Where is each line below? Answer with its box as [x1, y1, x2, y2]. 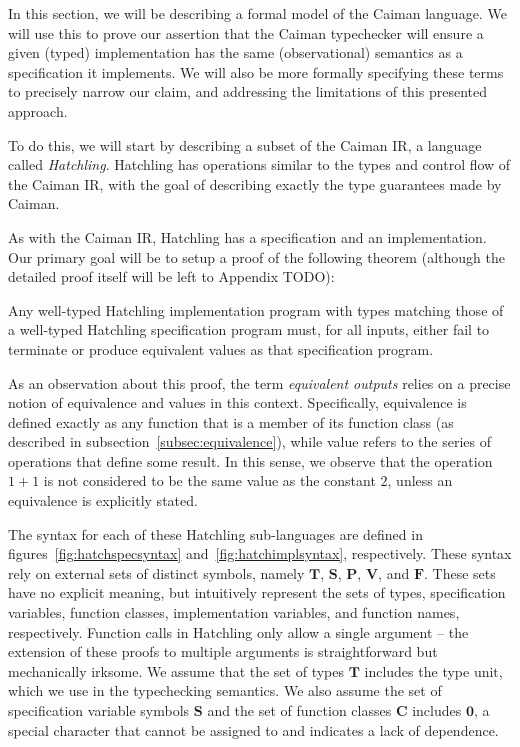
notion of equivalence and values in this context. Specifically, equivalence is [8, 392, 467, 413]
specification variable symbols [8, 700, 190, 720]
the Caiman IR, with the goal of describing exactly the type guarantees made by [8, 173, 502, 194]
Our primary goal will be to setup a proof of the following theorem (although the [8, 246, 505, 267]
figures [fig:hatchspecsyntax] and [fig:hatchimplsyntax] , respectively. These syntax [8, 543, 512, 564]
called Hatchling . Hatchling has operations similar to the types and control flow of [8, 154, 511, 175]
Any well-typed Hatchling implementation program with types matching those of [8, 299, 504, 320]
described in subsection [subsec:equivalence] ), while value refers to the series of [8, 431, 491, 452]
